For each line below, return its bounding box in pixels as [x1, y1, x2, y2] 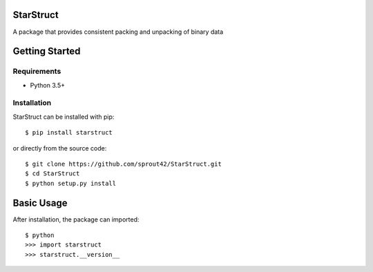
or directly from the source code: [12, 144, 107, 152]
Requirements [12, 66, 61, 76]
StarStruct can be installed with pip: [12, 113, 115, 121]
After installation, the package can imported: [12, 215, 140, 224]
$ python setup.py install [25, 179, 117, 187]
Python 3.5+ [30, 81, 66, 89]
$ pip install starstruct [25, 128, 113, 137]
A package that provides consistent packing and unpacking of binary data [12, 28, 224, 36]
